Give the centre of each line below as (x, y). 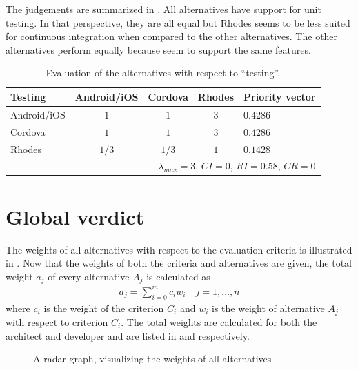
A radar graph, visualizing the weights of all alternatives (152, 359)
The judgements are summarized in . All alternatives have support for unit (163, 9)
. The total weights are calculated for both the (219, 321)
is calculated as (178, 276)
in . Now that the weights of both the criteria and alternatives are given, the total (179, 263)
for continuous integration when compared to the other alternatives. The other (172, 36)
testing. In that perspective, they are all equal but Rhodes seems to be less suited (178, 22)
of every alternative (89, 276)
